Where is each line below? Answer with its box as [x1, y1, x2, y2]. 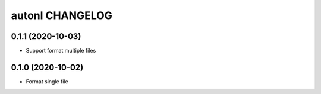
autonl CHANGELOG [11, 9, 113, 22]
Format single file [26, 77, 68, 85]
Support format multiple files [26, 47, 96, 54]
